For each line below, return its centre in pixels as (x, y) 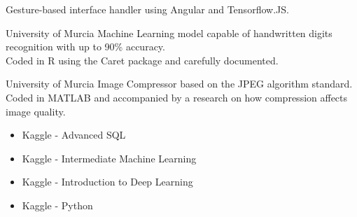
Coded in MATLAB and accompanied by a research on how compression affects (177, 97)
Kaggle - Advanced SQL (74, 135)
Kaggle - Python (57, 205)
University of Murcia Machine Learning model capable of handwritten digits (169, 33)
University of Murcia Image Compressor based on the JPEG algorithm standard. (179, 84)
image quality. (36, 111)
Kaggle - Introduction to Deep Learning (107, 182)
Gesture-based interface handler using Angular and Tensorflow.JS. (147, 9)
